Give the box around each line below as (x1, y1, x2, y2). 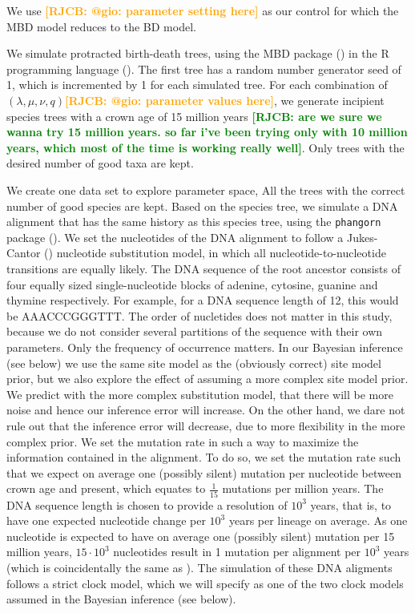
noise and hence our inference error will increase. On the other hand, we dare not (6, 401, 405, 418)
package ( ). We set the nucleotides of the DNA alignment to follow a (6, 228, 344, 245)
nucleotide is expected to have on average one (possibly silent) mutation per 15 (6, 527, 395, 544)
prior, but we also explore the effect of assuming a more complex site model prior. (6, 370, 409, 387)
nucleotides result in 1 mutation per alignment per (113, 543, 361, 560)
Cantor (6, 244, 41, 261)
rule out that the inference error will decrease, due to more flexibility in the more (6, 417, 405, 434)
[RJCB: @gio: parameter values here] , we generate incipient (64, 91, 385, 108)
